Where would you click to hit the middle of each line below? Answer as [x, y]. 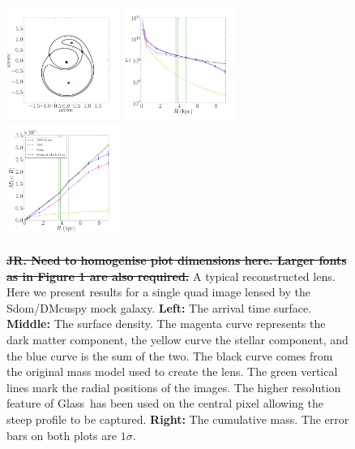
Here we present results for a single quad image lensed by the [158, 292]
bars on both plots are [62, 435]
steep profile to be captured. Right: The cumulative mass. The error [178, 419]
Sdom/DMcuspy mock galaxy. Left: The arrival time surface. [159, 307]
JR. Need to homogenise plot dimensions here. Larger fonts [177, 260]
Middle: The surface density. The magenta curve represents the [166, 324]
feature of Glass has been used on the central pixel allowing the [165, 403]
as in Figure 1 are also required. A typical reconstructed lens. [171, 276]
